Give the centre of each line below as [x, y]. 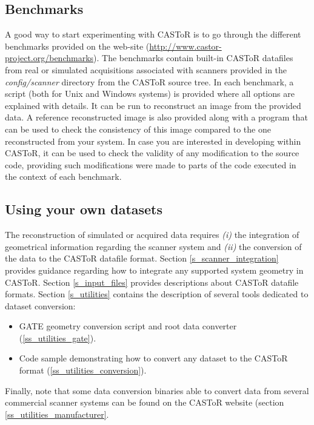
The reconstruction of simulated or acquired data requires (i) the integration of [152, 235]
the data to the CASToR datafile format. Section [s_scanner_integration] [142, 258]
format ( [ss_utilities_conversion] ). [83, 370]
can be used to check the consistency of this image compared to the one [138, 129]
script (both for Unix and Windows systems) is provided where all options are [150, 94]
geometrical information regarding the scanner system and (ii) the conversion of [153, 246]
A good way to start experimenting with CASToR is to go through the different [153, 34]
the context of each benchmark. [63, 176]
